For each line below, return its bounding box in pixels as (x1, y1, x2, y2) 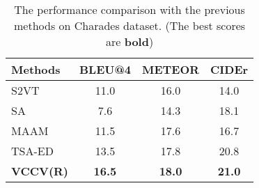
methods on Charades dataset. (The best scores (13, 17, 246, 33)
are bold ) (105, 33, 154, 49)
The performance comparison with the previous (14, 1, 245, 17)
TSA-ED (11, 143, 54, 159)
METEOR (141, 61, 200, 77)
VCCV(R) (11, 163, 69, 179)
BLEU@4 (79, 61, 131, 77)
